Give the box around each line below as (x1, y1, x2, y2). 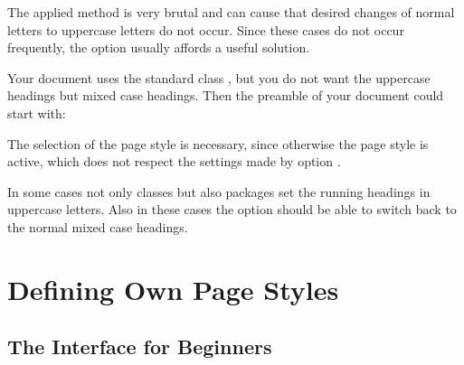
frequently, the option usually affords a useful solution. (7, 38, 310, 57)
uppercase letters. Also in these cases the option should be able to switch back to (7, 200, 457, 219)
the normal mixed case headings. (7, 217, 188, 236)
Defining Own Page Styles (7, 270, 339, 307)
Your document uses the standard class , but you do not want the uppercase (7, 68, 431, 87)
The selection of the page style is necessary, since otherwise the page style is (7, 134, 429, 153)
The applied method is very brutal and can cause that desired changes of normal (7, 3, 455, 21)
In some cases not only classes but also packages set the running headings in (7, 182, 431, 201)
